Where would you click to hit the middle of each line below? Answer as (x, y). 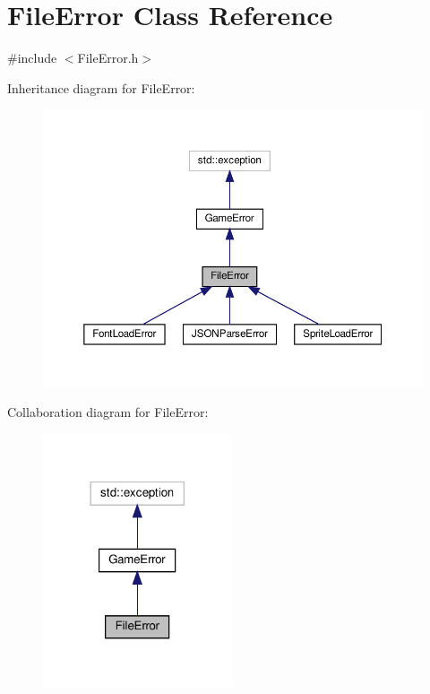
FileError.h (108, 58)
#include (32, 58)
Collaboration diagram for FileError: (108, 411)
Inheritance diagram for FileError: (101, 87)
